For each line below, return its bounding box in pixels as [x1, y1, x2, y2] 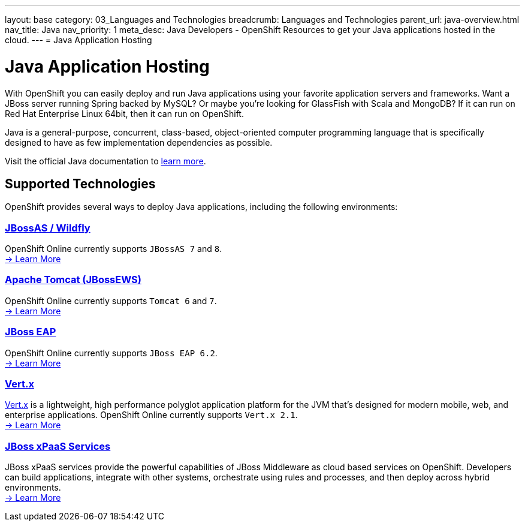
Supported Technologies [5, 176, 156, 191]
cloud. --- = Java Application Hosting [5, 35, 152, 45]
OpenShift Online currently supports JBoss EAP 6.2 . [5, 347, 218, 358]
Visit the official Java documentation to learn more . [5, 155, 206, 166]
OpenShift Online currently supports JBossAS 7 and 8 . [5, 244, 222, 254]
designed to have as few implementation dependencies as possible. [5, 137, 273, 148]
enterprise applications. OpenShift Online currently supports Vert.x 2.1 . [5, 410, 298, 420]
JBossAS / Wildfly [5, 221, 90, 234]
